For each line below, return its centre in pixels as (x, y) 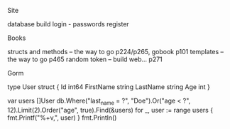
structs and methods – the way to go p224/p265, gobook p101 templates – (116, 52)
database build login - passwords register (68, 24)
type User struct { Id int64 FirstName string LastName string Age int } (109, 87)
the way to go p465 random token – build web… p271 (85, 59)
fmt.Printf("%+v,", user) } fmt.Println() (62, 118)
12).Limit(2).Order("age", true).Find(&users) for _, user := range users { (110, 110)
